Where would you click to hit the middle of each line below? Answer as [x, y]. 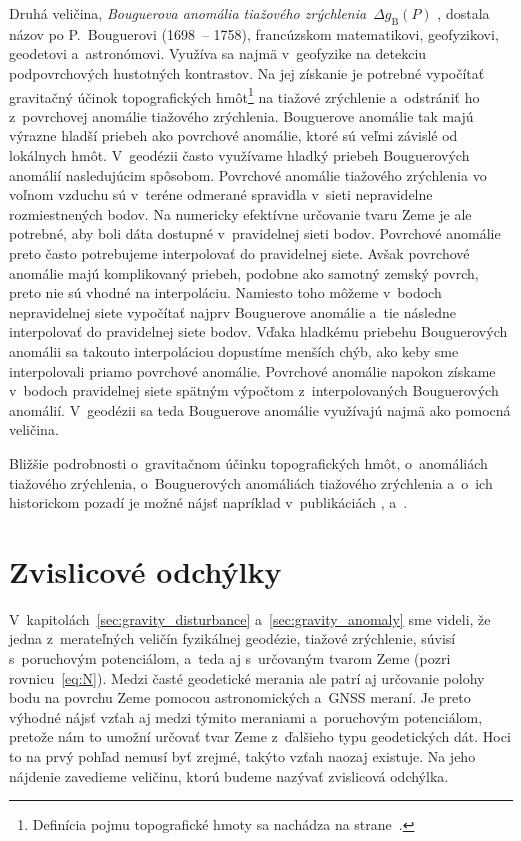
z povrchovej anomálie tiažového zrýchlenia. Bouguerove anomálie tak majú [241, 115]
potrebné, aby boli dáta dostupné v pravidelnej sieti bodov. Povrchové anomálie [255, 233]
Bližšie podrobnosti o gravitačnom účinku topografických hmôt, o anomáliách [248, 462]
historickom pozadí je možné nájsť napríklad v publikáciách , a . [208, 502]
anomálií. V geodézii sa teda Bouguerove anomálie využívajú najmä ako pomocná [260, 409]
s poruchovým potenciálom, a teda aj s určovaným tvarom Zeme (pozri [230, 658]
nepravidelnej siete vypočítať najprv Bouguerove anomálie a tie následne [232, 311]
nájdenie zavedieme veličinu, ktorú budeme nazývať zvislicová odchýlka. [229, 775]
